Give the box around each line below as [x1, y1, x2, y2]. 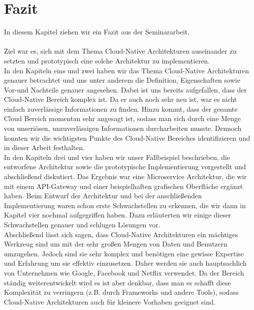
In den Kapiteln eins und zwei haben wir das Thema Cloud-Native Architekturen [4, 65, 249, 75]
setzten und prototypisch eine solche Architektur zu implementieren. [4, 55, 210, 65]
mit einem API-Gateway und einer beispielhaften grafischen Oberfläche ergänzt [4, 181, 243, 191]
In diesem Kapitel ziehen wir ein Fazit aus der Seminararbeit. [4, 27, 190, 37]
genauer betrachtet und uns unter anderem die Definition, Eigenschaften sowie [4, 75, 240, 85]
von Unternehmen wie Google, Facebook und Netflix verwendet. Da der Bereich [4, 267, 244, 278]
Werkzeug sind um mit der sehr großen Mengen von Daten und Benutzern [4, 239, 227, 249]
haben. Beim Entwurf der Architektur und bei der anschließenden [4, 190, 202, 201]
